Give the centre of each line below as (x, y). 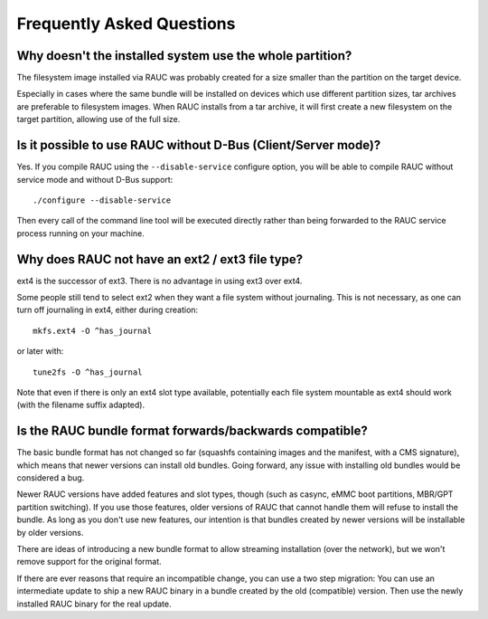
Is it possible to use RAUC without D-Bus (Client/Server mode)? (199, 145)
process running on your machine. (80, 233)
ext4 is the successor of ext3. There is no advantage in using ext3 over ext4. (160, 281)
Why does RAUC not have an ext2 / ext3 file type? (160, 259)
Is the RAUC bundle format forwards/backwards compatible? (192, 431)
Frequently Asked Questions (126, 24)
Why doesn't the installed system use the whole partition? (184, 56)
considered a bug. (51, 478)
